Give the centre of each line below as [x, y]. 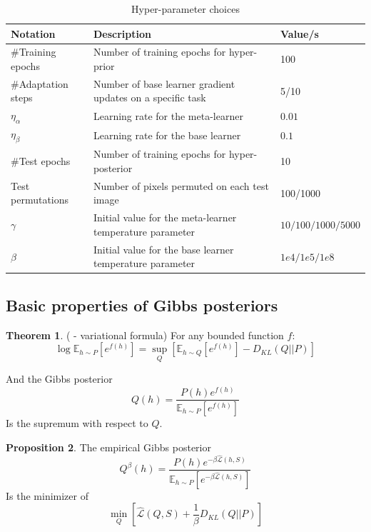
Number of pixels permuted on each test [181, 185]
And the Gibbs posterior [59, 379]
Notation [33, 33]
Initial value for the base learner [163, 249]
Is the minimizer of [47, 495]
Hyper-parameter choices [185, 9]
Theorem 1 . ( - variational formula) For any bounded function [145, 335]
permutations [40, 200]
